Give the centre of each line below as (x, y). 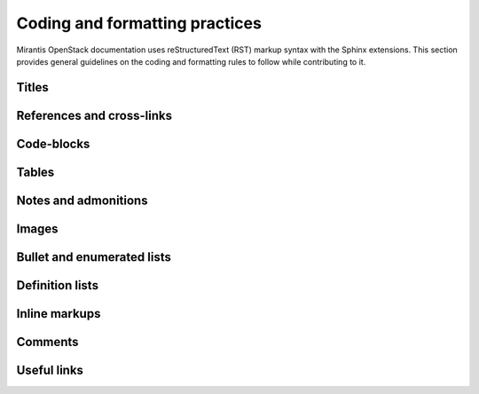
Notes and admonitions (82, 200)
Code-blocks (53, 143)
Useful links (50, 370)
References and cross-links (94, 115)
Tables (35, 172)
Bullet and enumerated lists (94, 257)
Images (37, 229)
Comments (47, 342)
